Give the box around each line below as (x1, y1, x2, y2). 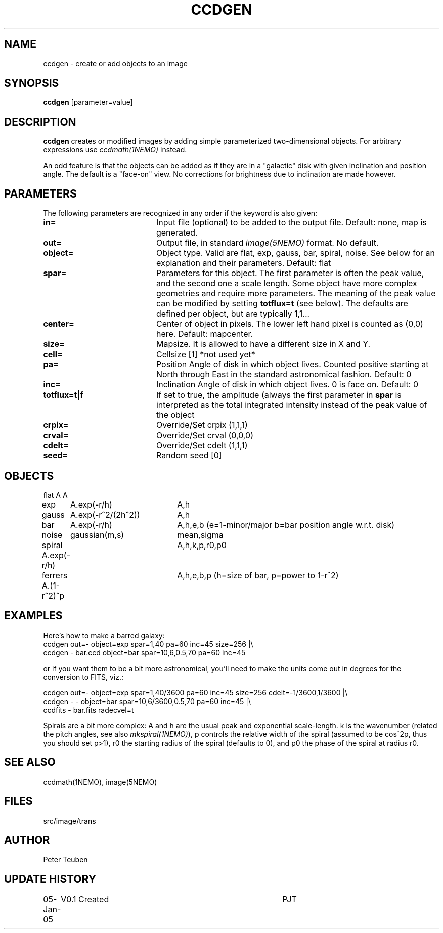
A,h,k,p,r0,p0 (177, 539, 227, 550)
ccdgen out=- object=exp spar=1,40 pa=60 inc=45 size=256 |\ (43, 639, 253, 648)
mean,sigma (177, 529, 224, 540)
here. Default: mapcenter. (156, 329, 253, 339)
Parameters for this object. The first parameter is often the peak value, (156, 268, 424, 279)
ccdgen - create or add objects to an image (43, 59, 188, 68)
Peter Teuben (43, 855, 88, 864)
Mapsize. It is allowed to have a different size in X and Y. (156, 339, 371, 349)
